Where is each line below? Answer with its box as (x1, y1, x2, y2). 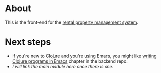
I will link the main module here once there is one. (12, 63, 114, 69)
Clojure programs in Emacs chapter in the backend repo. (12, 58, 128, 64)
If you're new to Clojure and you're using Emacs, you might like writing (12, 53, 157, 59)
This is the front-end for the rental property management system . (5, 19, 139, 25)
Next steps (5, 36, 51, 48)
